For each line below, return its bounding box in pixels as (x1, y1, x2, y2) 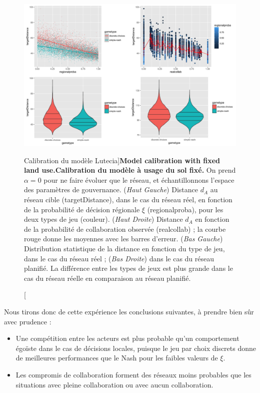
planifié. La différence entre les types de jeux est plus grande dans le (24, 263, 233, 273)
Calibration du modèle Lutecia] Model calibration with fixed (24, 155, 220, 165)
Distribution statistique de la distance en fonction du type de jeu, (24, 243, 225, 253)
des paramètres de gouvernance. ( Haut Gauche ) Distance (24, 184, 198, 195)
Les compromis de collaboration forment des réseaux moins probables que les (15, 369, 251, 379)
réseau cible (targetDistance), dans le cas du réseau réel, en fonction (24, 194, 232, 205)
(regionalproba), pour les (147, 204, 223, 214)
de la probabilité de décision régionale (24, 204, 140, 214)
